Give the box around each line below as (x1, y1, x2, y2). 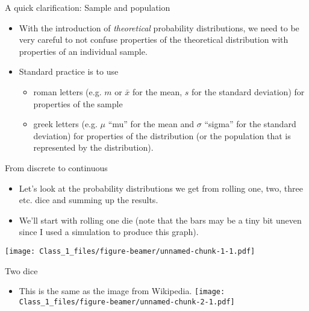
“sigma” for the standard (204, 118, 296, 130)
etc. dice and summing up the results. (19, 193, 158, 206)
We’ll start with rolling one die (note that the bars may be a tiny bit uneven (19, 213, 302, 226)
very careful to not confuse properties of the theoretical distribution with (19, 33, 289, 46)
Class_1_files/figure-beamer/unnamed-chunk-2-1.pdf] (19, 297, 235, 306)
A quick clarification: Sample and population (5, 1, 170, 13)
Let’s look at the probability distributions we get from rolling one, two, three (19, 181, 303, 194)
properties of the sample (33, 97, 123, 110)
